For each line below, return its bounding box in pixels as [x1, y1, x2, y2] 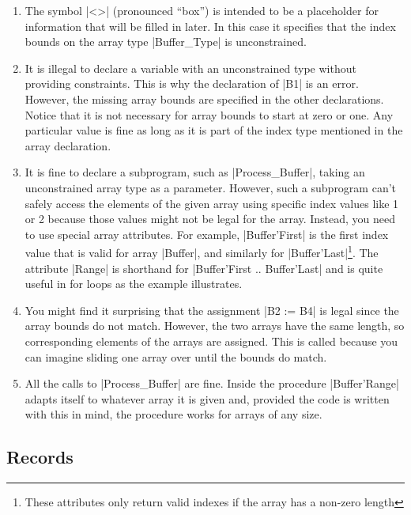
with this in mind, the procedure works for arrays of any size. [25, 406, 322, 422]
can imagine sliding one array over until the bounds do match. [25, 348, 327, 365]
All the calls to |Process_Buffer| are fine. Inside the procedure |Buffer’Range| [25, 375, 399, 392]
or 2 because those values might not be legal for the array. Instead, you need [25, 210, 396, 227]
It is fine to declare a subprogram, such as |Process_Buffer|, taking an [25, 164, 365, 180]
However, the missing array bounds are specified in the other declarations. [25, 90, 384, 107]
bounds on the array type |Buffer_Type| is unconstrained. [25, 33, 307, 50]
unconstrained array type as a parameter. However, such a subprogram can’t [25, 179, 397, 195]
